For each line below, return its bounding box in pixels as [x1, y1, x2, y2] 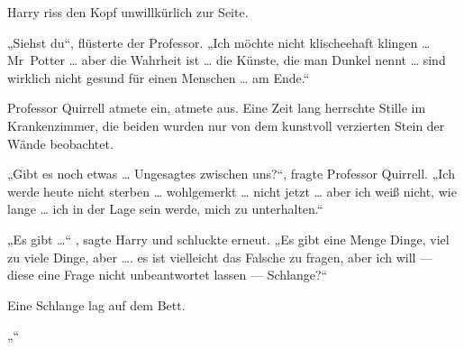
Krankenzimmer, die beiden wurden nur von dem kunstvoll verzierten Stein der [7, 115, 445, 134]
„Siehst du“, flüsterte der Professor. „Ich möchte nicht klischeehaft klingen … [7, 32, 431, 51]
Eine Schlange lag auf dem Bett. [7, 295, 186, 314]
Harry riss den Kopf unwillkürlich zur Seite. [7, 3, 249, 21]
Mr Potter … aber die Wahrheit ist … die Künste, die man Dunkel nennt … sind [7, 51, 446, 69]
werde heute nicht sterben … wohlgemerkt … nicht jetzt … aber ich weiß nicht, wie [7, 181, 457, 200]
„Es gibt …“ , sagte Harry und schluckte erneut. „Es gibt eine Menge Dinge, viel [7, 229, 450, 248]
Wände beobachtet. [7, 134, 114, 152]
